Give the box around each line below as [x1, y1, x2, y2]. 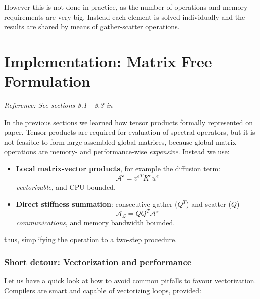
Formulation [4, 71, 90, 91]
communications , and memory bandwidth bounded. [16, 217, 175, 227]
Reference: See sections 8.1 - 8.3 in [4, 100, 113, 110]
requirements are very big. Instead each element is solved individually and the [4, 11, 245, 22]
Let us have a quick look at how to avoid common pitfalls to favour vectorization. [4, 275, 256, 285]
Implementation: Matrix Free [4, 50, 212, 71]
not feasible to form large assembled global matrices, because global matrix [4, 136, 236, 147]
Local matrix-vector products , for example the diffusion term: [16, 163, 220, 174]
